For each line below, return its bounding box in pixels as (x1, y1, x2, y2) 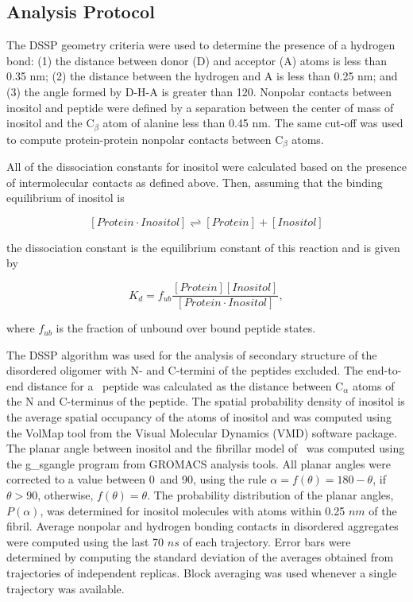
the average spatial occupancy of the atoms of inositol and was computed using (6, 409, 392, 425)
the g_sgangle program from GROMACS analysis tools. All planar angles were (6, 455, 391, 472)
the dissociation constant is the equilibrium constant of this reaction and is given (6, 239, 400, 255)
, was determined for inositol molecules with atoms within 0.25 (40, 502, 345, 518)
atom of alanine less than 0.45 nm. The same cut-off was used (102, 115, 403, 131)
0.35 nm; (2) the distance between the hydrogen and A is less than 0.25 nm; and (6, 68, 398, 84)
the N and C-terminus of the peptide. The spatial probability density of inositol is (6, 393, 405, 410)
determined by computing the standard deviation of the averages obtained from (6, 549, 394, 565)
